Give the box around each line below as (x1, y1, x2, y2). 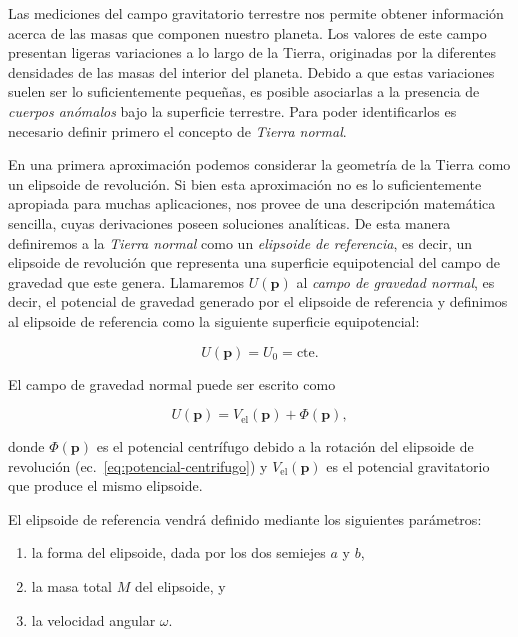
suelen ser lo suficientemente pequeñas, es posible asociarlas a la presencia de (8, 81, 480, 102)
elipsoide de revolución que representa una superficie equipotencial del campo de (8, 252, 500, 273)
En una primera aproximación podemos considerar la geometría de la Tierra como (8, 154, 511, 175)
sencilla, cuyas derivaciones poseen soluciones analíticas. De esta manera (8, 212, 451, 233)
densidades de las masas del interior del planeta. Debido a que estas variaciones (8, 61, 495, 82)
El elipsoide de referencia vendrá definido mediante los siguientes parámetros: (8, 508, 482, 529)
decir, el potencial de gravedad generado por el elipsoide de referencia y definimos (8, 291, 508, 312)
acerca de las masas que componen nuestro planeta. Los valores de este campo (8, 22, 487, 43)
